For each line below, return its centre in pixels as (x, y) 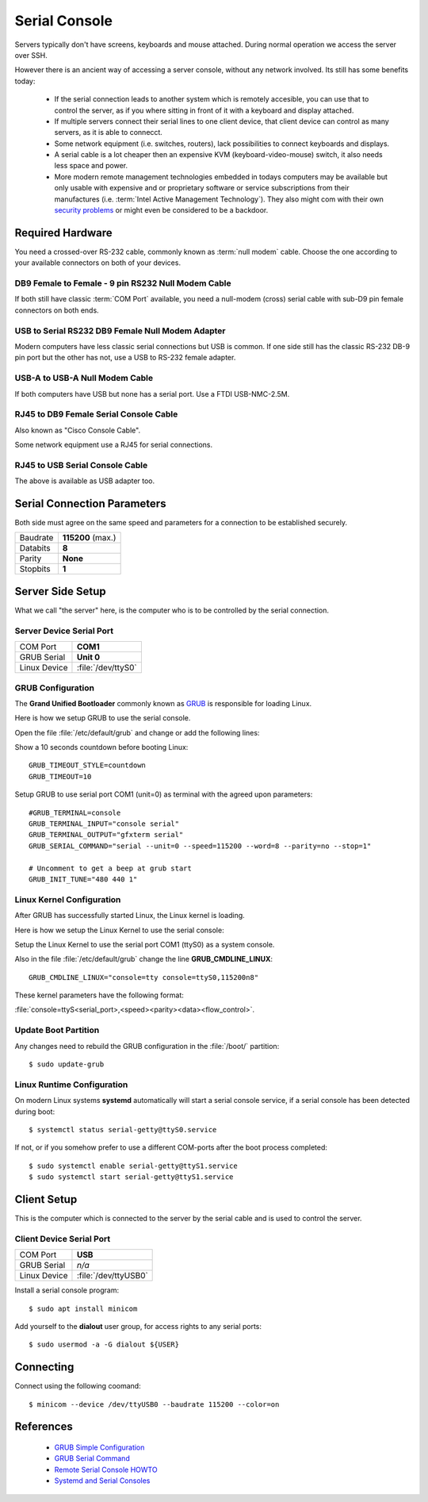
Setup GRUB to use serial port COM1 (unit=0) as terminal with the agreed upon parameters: (164, 794)
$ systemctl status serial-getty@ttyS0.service (123, 1129)
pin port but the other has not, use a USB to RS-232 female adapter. (125, 358)
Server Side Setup (60, 591)
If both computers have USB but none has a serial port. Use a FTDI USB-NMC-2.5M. (152, 394)
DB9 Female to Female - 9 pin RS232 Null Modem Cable (123, 283)
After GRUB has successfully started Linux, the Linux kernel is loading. (130, 916)
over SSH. (31, 55)
